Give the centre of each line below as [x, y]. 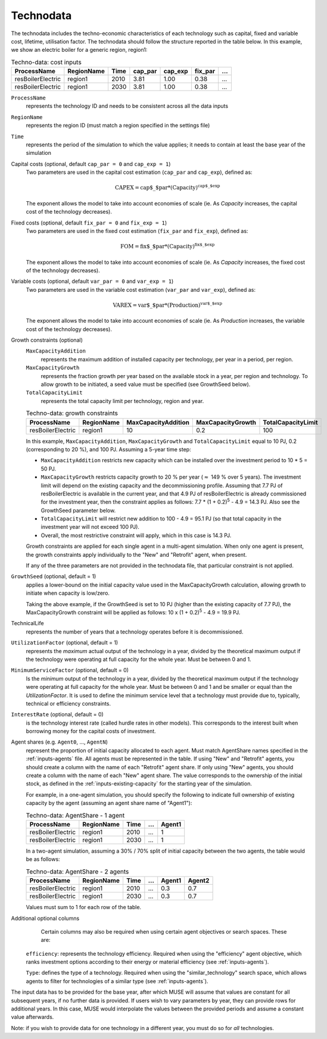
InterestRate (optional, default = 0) [57, 714]
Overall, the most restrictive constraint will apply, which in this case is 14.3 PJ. [136, 535]
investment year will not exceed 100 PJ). [90, 527]
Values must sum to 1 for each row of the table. [84, 907]
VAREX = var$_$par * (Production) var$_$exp [168, 305]
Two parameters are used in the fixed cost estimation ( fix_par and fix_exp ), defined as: [137, 231]
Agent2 [199, 881]
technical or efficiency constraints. [68, 703]
